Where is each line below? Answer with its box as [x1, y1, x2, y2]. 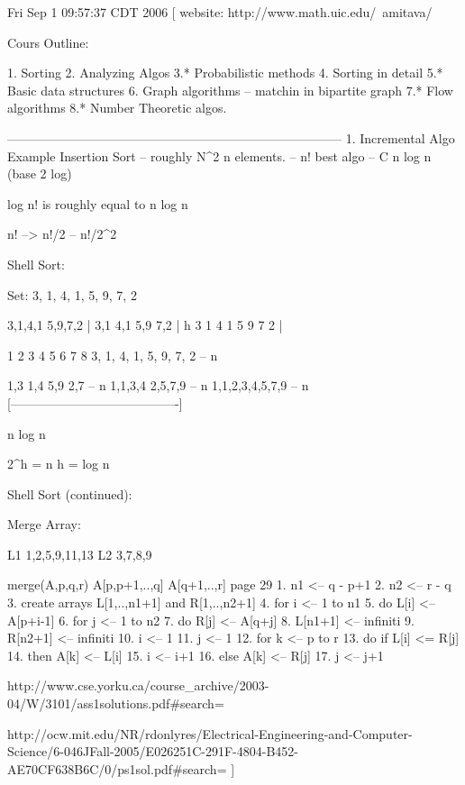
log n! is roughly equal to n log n [7, 194, 188, 213]
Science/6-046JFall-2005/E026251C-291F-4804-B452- [7, 742, 298, 761]
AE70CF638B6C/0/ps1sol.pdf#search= [7, 759, 227, 778]
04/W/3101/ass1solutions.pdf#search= [7, 694, 224, 713]
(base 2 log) [7, 164, 72, 183]
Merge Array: [7, 515, 81, 534]
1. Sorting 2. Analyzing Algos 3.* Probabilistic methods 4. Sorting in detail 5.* [7, 63, 443, 82]
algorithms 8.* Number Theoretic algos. [7, 98, 227, 117]
